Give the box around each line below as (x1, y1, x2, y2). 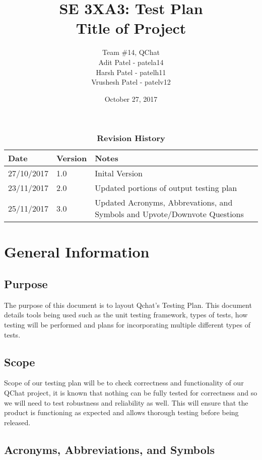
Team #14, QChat (102, 47, 160, 57)
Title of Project (76, 18, 186, 38)
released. (4, 417, 31, 427)
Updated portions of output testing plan (95, 182, 237, 194)
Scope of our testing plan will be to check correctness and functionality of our (4, 377, 244, 388)
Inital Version (95, 167, 143, 179)
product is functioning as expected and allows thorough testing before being (4, 407, 239, 418)
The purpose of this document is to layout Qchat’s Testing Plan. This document (4, 299, 252, 310)
